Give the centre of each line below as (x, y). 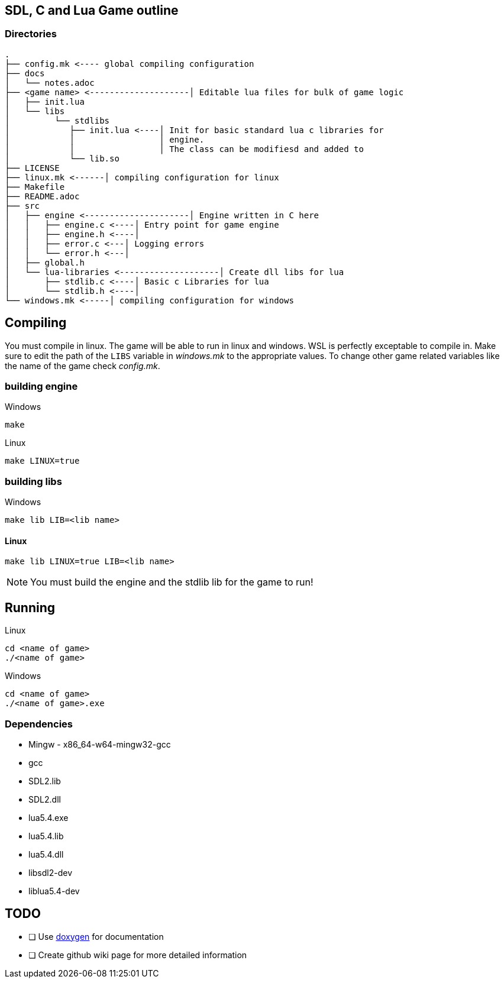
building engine (41, 387)
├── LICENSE (32, 168)
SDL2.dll (45, 799)
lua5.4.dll (46, 854)
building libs (33, 481)
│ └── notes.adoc (50, 83)
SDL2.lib (45, 781)
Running (30, 607)
